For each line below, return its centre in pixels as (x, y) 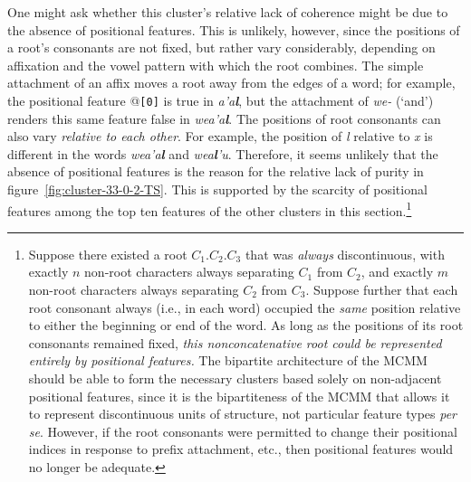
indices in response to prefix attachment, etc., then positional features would (241, 449)
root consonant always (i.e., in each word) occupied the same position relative (245, 307)
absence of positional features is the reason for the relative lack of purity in (216, 171)
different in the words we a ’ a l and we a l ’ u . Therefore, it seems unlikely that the (223, 153)
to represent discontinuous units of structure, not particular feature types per (243, 414)
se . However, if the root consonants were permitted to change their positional (243, 431)
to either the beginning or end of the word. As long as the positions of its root (246, 325)
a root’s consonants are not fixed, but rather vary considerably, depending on (221, 47)
